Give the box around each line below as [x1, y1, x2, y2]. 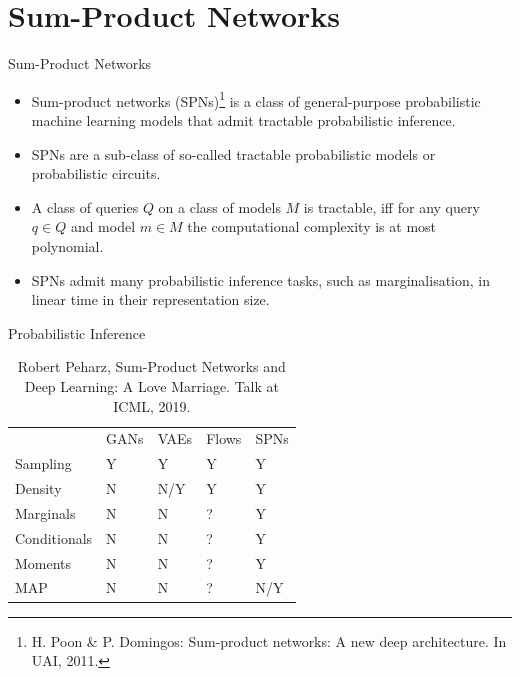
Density [15, 478, 62, 499]
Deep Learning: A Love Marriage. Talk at [24, 375, 279, 396]
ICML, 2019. [113, 395, 191, 416]
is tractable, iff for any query [303, 196, 480, 217]
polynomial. [31, 235, 104, 256]
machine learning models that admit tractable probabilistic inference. [31, 109, 456, 130]
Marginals [15, 502, 76, 523]
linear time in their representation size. [31, 289, 270, 310]
